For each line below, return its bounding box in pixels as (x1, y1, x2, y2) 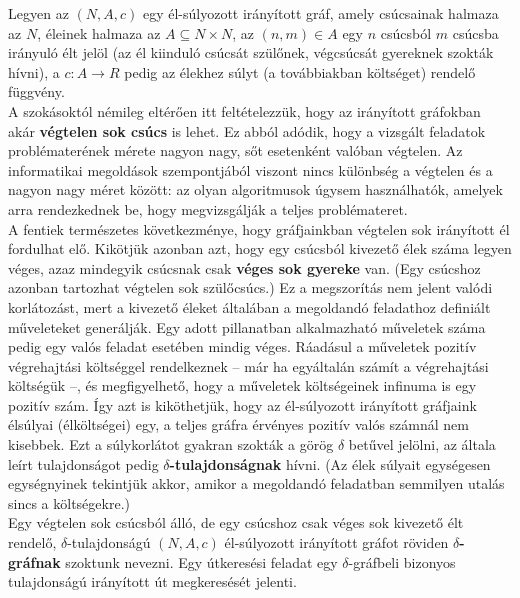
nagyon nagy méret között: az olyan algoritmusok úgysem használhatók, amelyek (8, 179, 503, 200)
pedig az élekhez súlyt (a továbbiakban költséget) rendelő (124, 61, 476, 82)
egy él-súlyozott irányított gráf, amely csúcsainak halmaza (142, 3, 499, 23)
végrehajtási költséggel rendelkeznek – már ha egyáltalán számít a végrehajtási (8, 355, 489, 376)
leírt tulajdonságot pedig (8, 453, 159, 474)
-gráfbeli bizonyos (348, 551, 456, 572)
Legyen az (8, 3, 69, 23)
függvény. (8, 81, 65, 102)
